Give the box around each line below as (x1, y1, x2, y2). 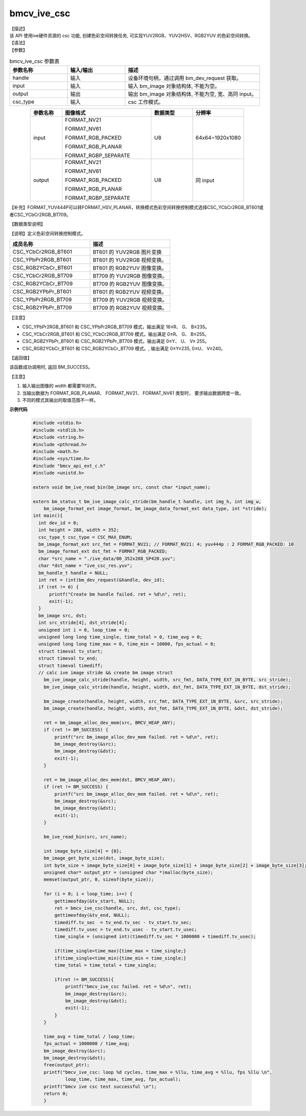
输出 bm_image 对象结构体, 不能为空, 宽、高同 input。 (127, 91, 257, 98)
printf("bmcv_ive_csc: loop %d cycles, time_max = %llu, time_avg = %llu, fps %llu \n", (43, 1069, 272, 1075)
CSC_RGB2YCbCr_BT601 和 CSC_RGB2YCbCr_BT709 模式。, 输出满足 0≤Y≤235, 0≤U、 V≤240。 (22, 345, 225, 351)
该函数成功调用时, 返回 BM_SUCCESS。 (9, 364, 93, 370)
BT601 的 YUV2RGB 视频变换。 (92, 256, 167, 264)
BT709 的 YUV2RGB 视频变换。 (92, 296, 168, 303)
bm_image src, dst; (38, 612, 87, 618)
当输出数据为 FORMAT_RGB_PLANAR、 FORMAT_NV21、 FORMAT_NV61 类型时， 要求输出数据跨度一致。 (22, 390, 244, 396)
